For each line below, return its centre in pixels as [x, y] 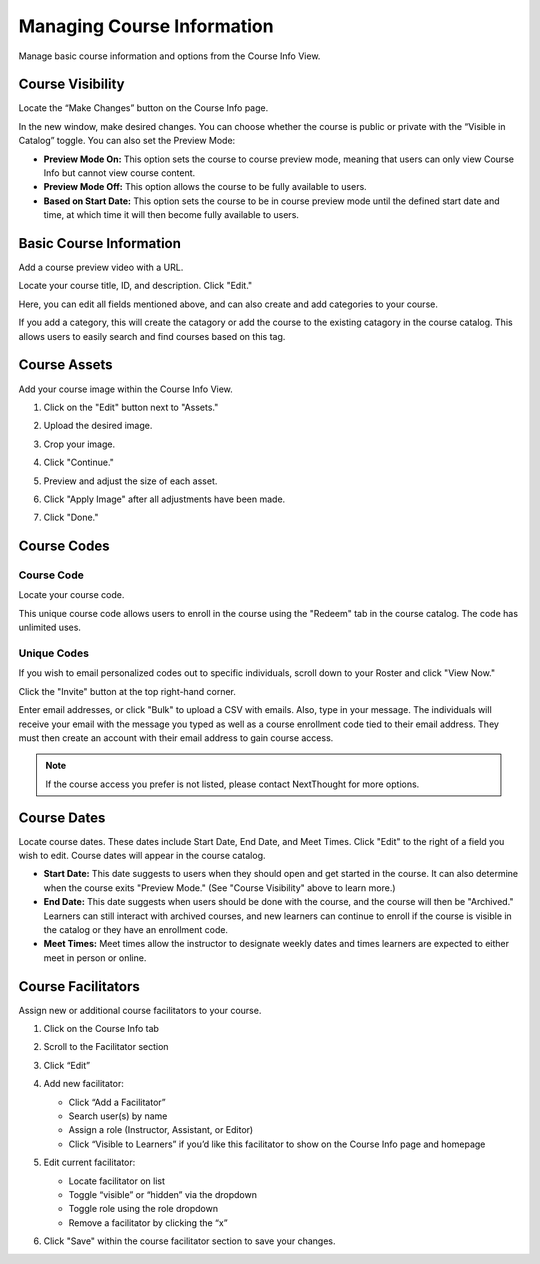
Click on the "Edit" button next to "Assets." [131, 407]
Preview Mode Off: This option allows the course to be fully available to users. [205, 187]
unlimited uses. [50, 627]
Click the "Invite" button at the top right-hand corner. [127, 691]
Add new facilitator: [83, 1084]
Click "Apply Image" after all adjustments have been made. [164, 499]
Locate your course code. [71, 595]
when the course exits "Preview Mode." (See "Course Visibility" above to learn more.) [219, 887]
